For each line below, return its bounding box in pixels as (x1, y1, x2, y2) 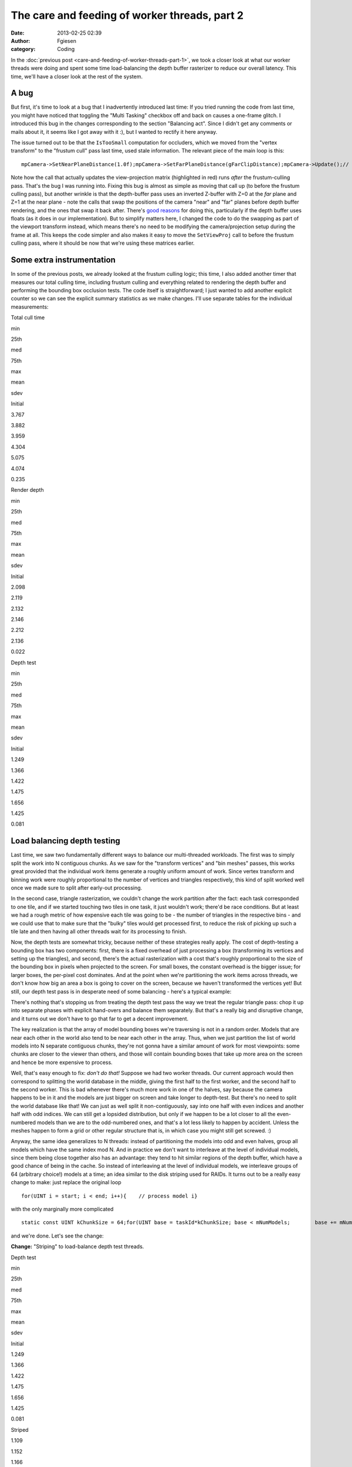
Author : (11, 37, 31, 44)
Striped (11, 1426, 29, 1433)
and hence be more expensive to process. (11, 1059, 113, 1066)
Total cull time (11, 314, 45, 321)
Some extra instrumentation (11, 255, 116, 265)
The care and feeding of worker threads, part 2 (11, 9, 243, 22)
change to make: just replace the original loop (11, 1179, 121, 1186)
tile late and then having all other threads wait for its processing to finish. (11, 928, 187, 935)
